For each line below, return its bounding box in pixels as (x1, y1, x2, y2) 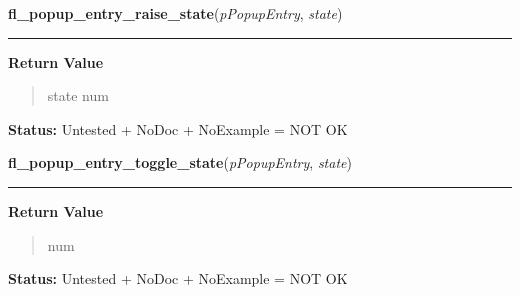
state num (47, 85, 109, 106)
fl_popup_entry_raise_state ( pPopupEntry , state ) (8, 3, 343, 23)
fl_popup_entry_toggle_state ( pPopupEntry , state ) (8, 152, 352, 173)
